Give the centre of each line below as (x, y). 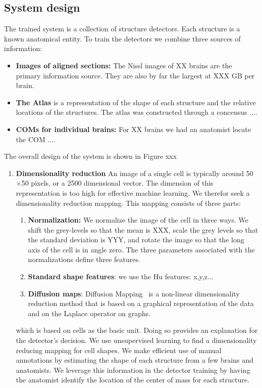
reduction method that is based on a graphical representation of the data (141, 303)
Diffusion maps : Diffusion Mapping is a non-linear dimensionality (134, 293)
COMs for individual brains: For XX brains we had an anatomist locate (133, 129)
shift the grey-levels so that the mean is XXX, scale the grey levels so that (143, 229)
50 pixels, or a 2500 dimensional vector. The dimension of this (117, 183)
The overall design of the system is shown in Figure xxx (91, 156)
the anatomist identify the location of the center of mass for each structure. (133, 380)
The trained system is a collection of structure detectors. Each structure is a (122, 29)
